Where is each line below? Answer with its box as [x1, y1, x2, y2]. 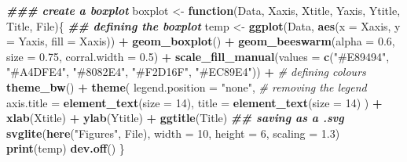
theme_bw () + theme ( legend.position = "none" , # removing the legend [6, 78, 367, 95]
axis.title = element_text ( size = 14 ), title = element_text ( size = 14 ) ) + [6, 94, 383, 110]
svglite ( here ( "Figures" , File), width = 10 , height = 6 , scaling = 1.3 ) [6, 124, 340, 141]
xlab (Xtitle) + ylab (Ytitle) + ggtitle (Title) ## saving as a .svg [6, 110, 344, 126]
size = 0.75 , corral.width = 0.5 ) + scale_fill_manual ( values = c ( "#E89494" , [6, 48, 390, 64]
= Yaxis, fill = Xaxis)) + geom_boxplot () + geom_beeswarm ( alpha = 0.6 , [6, 33, 395, 49]
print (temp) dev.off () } [6, 140, 125, 157]
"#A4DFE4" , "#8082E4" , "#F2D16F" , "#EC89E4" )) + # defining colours [6, 63, 366, 80]
